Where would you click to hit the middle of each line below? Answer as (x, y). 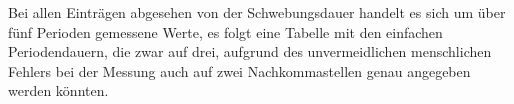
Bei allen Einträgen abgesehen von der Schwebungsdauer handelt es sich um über (257, 12)
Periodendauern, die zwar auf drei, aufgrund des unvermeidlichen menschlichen (250, 51)
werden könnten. (58, 90)
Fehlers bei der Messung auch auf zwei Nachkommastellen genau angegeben (239, 70)
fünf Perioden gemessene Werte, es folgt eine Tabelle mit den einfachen (225, 31)
